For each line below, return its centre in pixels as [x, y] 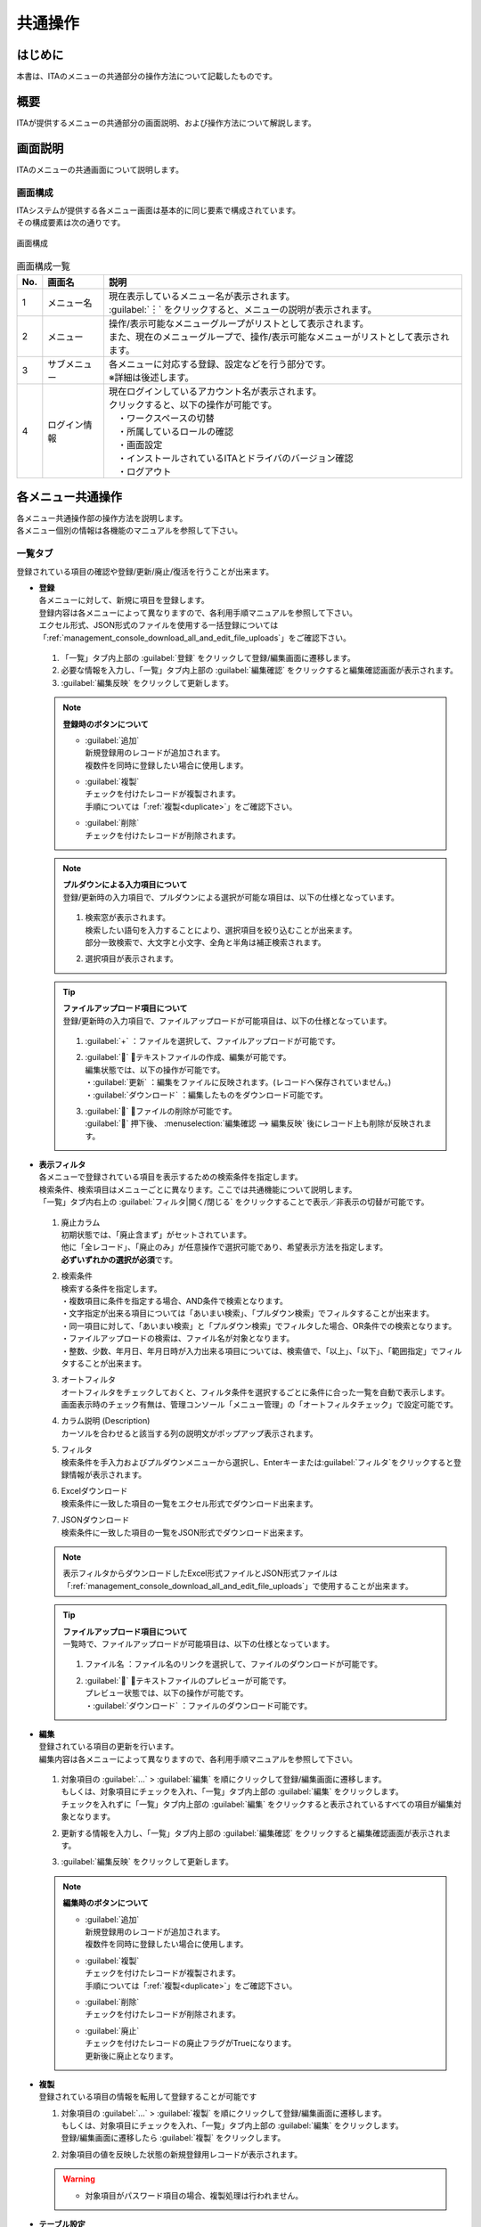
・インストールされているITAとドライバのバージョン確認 [235, 458]
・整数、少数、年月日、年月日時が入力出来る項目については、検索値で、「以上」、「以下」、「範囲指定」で [250, 1350]
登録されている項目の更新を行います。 [109, 1747]
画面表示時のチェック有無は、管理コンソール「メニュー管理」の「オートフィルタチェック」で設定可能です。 [260, 1405]
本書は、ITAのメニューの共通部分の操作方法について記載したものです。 [147, 77]
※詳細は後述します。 [151, 377]
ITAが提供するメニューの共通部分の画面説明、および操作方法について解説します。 [166, 122]
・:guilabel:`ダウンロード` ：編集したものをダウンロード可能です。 [207, 1095]
